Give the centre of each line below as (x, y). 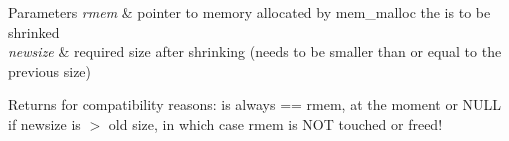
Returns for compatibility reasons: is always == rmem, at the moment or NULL (255, 104)
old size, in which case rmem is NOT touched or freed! (275, 123)
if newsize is (44, 123)
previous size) (50, 70)
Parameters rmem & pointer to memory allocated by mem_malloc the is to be (249, 12)
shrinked (34, 31)
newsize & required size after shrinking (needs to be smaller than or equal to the (255, 51)
